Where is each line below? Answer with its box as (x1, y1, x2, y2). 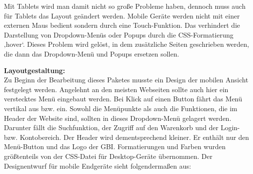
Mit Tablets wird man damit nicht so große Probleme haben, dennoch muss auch (4, 1, 246, 11)
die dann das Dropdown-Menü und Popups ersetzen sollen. (4, 48, 179, 58)
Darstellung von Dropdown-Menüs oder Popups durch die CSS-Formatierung (4, 29, 234, 39)
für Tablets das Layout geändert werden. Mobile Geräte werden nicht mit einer (4, 10, 240, 20)
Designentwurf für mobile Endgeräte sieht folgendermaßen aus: (4, 160, 191, 171)
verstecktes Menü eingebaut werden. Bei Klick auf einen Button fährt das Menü (4, 94, 242, 104)
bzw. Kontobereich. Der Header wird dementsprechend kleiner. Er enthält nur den (4, 132, 249, 142)
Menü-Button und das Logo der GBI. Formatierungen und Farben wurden (4, 141, 226, 152)
